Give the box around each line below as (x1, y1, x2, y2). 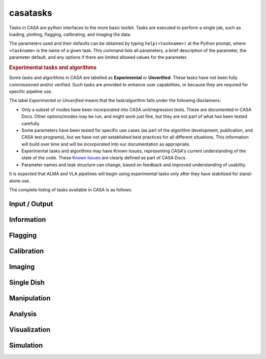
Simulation (9, 341, 43, 350)
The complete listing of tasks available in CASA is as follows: (9, 187, 133, 193)
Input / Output (9, 200, 54, 208)
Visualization (9, 325, 51, 334)
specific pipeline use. (9, 88, 53, 94)
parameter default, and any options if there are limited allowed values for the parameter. (9, 54, 188, 60)
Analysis (9, 310, 37, 318)
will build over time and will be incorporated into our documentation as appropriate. (21, 141, 191, 147)
